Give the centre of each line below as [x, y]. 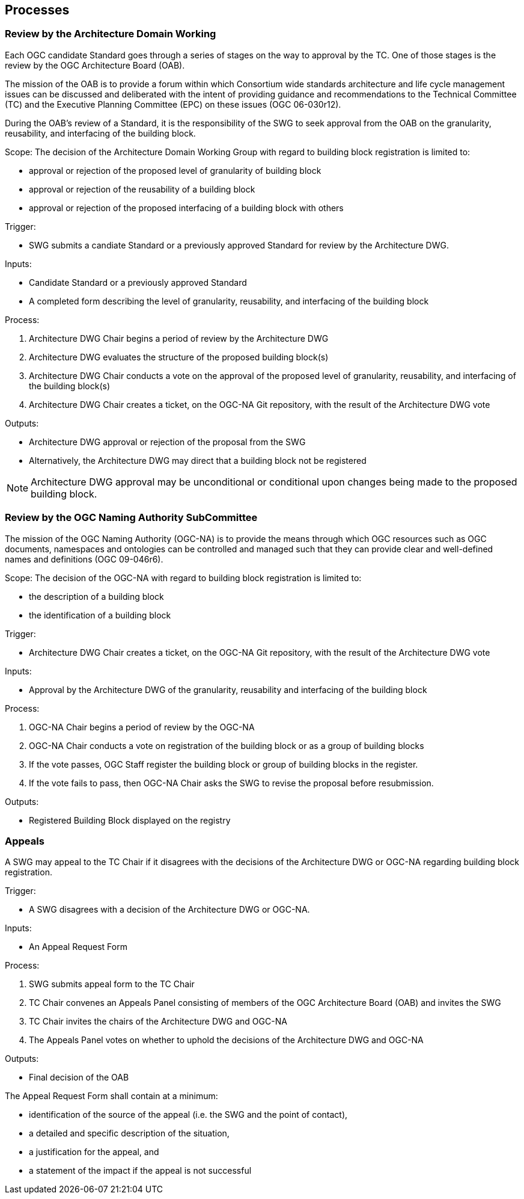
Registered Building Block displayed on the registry [130, 820]
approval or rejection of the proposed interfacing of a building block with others [186, 208]
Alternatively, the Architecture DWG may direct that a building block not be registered [198, 460]
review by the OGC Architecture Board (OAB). [95, 65]
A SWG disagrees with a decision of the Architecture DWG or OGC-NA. [169, 910]
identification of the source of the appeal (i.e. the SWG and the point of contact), [188, 1115]
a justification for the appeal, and [94, 1152]
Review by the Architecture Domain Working [111, 34]
